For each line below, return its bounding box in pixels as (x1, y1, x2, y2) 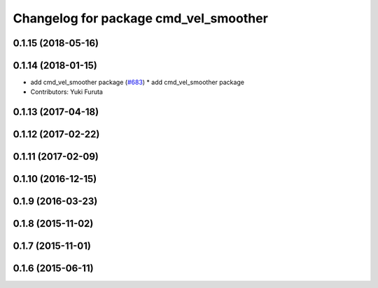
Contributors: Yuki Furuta (30, 88, 103, 96)
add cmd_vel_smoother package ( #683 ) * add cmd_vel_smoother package (30, 78, 245, 87)
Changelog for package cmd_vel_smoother (13, 11, 269, 26)
